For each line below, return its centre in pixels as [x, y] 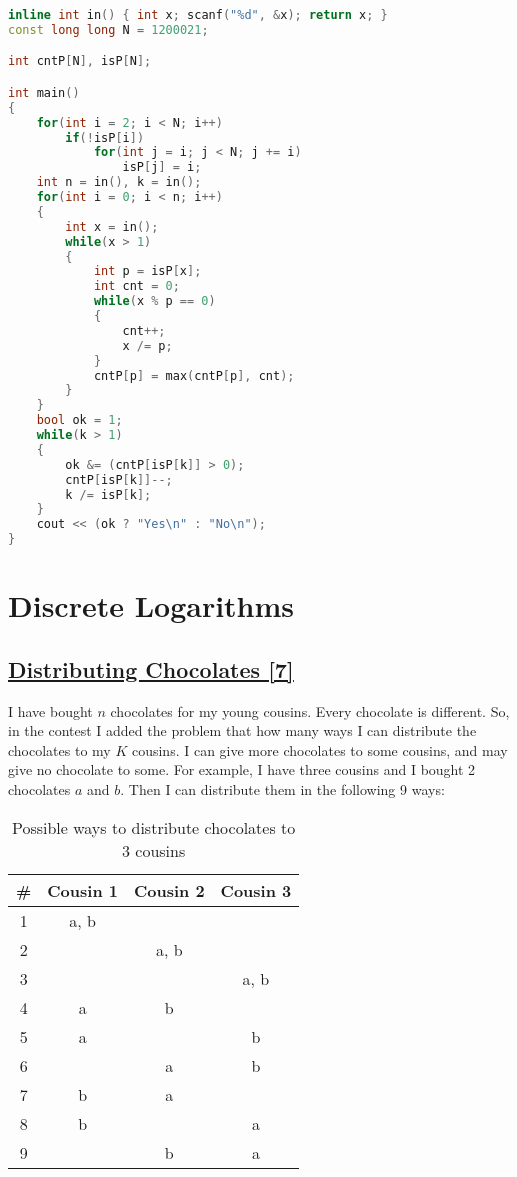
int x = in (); [112, 226]
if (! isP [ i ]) [105, 137]
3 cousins [153, 850]
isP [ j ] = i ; [162, 167]
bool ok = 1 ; [79, 420]
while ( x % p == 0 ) [154, 301]
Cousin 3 [256, 890]
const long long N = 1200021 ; [108, 29]
